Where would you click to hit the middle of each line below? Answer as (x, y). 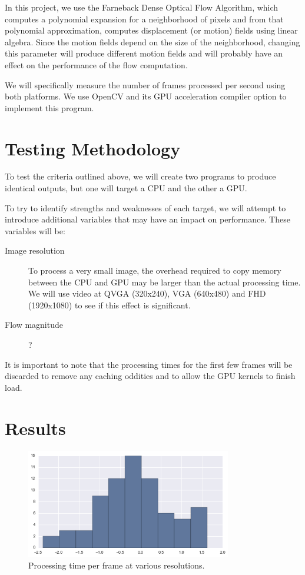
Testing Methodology (93, 148)
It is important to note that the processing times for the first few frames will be (149, 364)
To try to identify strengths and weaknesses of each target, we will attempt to (145, 207)
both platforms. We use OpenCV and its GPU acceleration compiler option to (146, 96)
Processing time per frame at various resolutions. (117, 565)
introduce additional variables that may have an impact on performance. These (147, 219)
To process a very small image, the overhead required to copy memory (155, 270)
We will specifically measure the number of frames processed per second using (145, 84)
